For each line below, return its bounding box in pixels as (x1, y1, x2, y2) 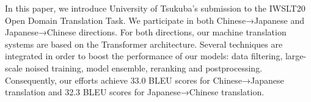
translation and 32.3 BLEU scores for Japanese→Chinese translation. (5, 86, 265, 98)
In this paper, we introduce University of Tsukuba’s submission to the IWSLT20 (5, 2, 306, 14)
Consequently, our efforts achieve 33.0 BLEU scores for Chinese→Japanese (5, 73, 284, 86)
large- (285, 49, 307, 62)
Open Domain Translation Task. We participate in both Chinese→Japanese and (5, 13, 305, 26)
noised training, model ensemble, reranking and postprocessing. (25, 61, 263, 74)
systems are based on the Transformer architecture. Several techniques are (5, 37, 283, 50)
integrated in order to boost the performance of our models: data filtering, (5, 49, 283, 62)
